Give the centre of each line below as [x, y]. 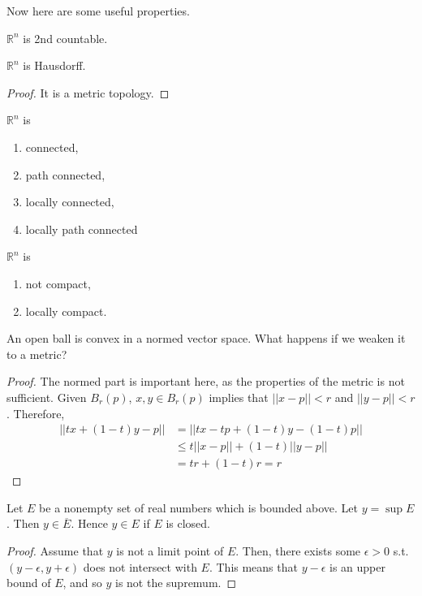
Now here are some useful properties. [98, 11]
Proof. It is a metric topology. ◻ [88, 92]
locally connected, [70, 202]
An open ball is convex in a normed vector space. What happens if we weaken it [206, 338]
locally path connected [82, 229]
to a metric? [37, 354]
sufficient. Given [47, 397]
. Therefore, [36, 413]
